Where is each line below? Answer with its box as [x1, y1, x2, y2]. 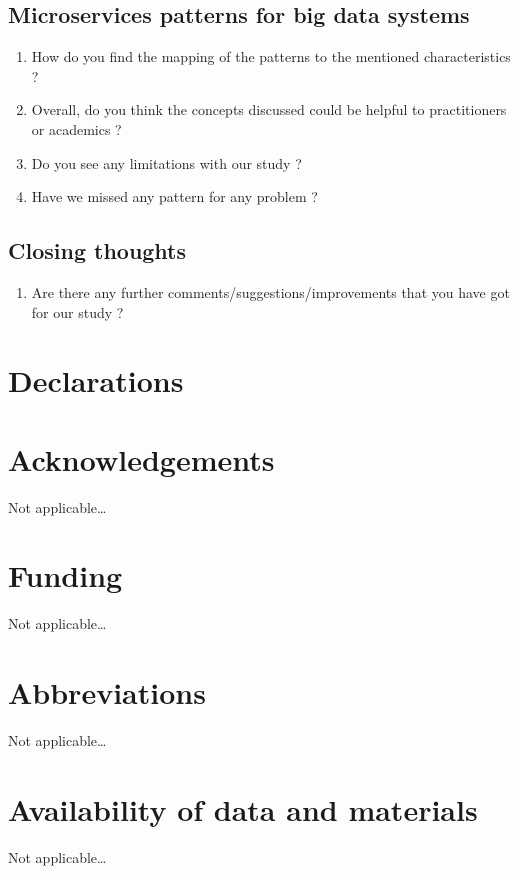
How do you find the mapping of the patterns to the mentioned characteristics [31, 46, 511, 67]
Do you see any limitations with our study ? [31, 152, 302, 173]
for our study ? [31, 301, 124, 322]
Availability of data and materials [8, 788, 478, 829]
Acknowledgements [8, 438, 275, 479]
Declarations [8, 360, 184, 401]
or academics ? [31, 118, 122, 139]
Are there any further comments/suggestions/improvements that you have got [31, 281, 510, 302]
